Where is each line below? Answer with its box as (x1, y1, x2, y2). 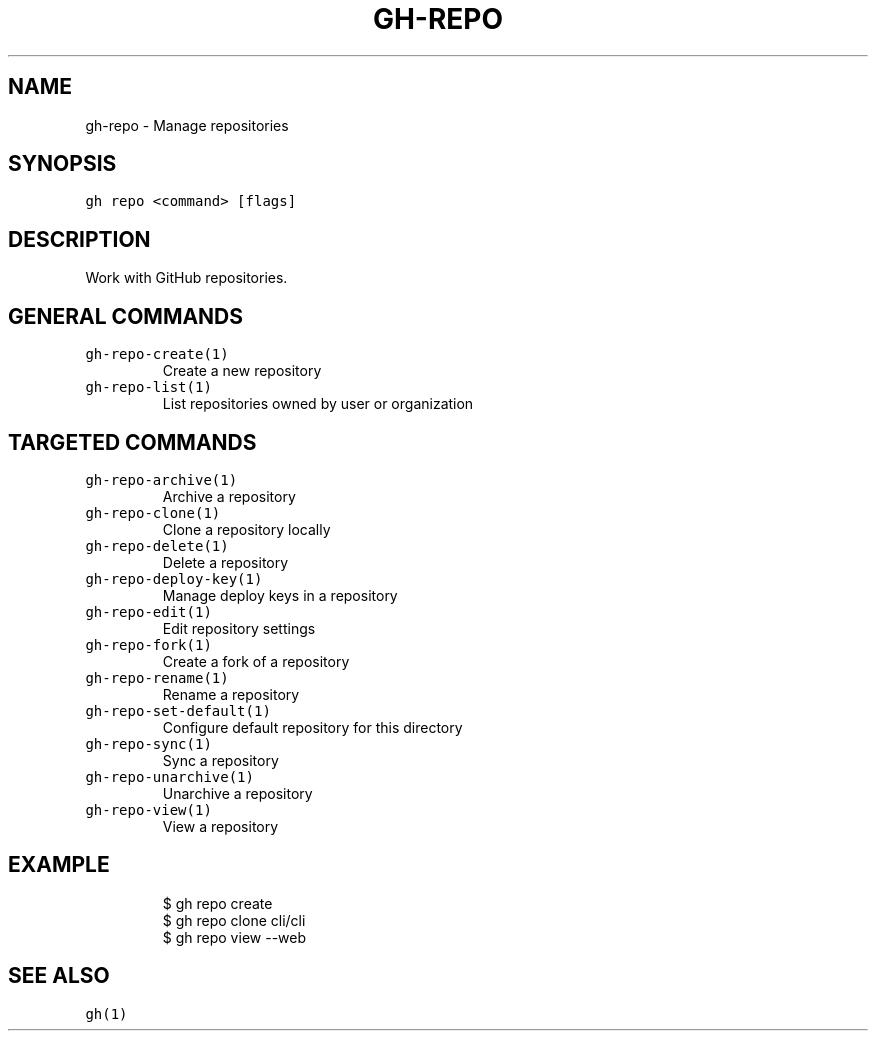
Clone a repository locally (162, 520, 331, 538)
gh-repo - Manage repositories (85, 116, 289, 134)
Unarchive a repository (162, 784, 313, 802)
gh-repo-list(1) (85, 379, 212, 396)
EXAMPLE (8, 852, 110, 878)
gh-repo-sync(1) (85, 735, 212, 752)
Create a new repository (162, 362, 322, 380)
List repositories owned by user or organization (162, 395, 474, 413)
